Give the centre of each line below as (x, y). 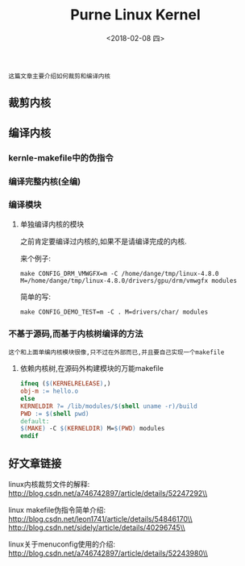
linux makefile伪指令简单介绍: (57, 510)
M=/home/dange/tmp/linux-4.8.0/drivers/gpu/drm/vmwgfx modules (129, 281)
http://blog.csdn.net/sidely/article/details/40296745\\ (97, 527)
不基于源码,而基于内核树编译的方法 (76, 334)
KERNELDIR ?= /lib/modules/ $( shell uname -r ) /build (108, 406)
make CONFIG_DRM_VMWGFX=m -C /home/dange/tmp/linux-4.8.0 (119, 273)
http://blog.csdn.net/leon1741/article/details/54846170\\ (101, 518)
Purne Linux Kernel (135, 15)
